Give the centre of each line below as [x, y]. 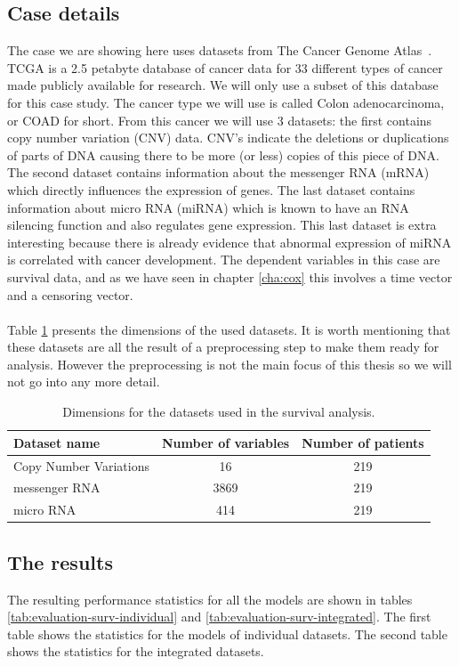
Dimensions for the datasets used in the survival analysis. [219, 412]
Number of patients [363, 442]
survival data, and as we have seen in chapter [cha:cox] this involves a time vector [230, 276]
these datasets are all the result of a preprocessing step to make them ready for [223, 347]
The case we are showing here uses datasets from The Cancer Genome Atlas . [220, 50]
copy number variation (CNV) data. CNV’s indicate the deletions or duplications [228, 138]
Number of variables [226, 442]
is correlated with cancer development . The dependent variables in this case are [224, 260]
